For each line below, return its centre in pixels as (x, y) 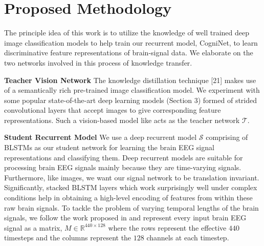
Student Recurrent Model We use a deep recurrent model (101, 137)
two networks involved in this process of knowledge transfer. (98, 62)
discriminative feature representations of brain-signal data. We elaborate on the (129, 53)
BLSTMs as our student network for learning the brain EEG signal (109, 147)
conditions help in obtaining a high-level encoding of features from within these (128, 198)
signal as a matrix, (33, 227)
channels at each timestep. (188, 238)
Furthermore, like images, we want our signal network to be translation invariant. (132, 177)
